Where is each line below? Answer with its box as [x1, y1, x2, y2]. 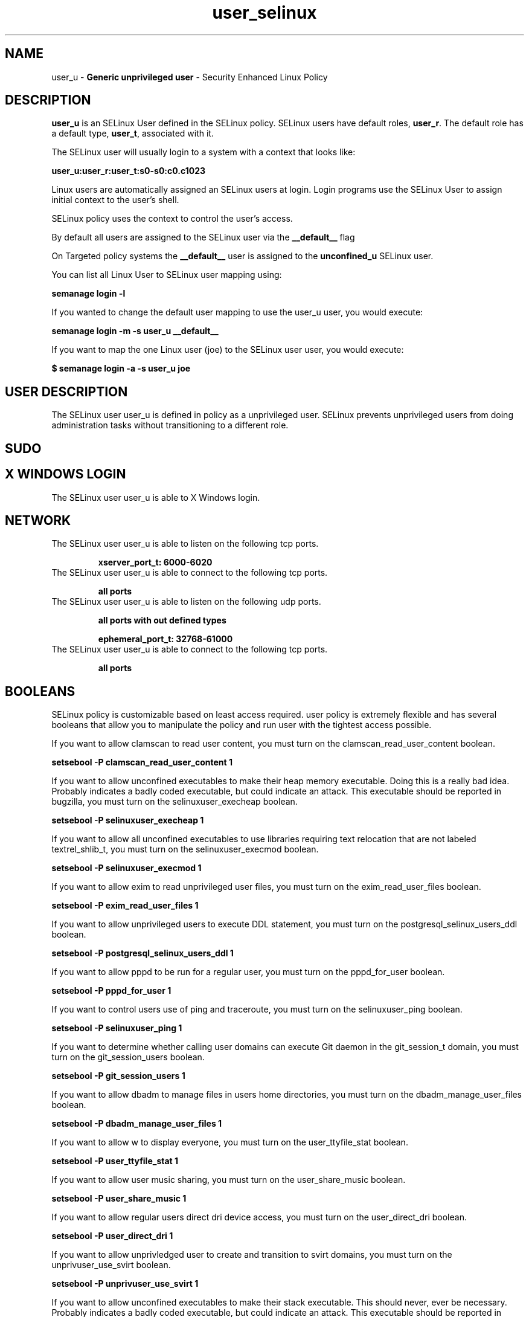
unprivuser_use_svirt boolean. [51, 1260, 171, 1270]
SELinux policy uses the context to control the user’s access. [51, 213, 293, 224]
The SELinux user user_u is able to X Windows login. [51, 492, 260, 503]
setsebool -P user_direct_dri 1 [51, 1231, 173, 1241]
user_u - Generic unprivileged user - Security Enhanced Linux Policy [51, 71, 328, 82]
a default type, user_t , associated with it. [51, 128, 214, 139]
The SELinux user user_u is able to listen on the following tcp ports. [51, 538, 319, 549]
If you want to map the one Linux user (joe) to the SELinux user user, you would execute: [51, 344, 404, 355]
